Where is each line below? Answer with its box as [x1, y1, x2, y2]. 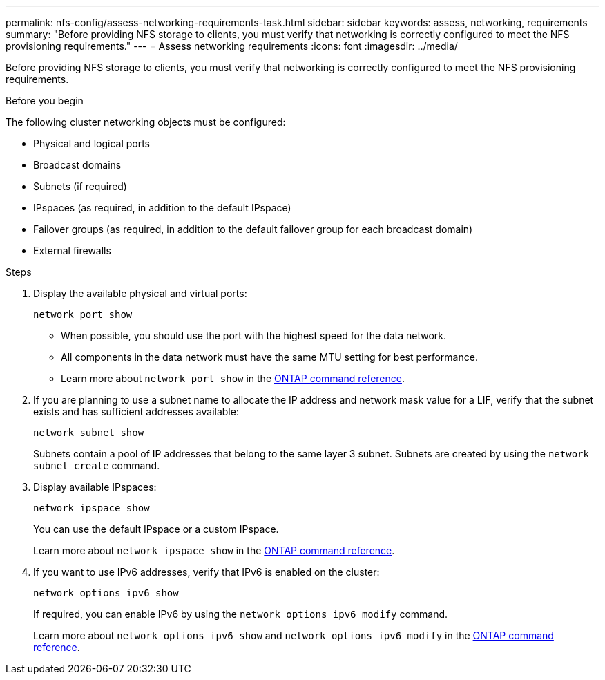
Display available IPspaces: [33, 481, 157, 493]
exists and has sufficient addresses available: [33, 406, 239, 417]
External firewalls [33, 245, 111, 256]
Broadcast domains [33, 159, 122, 171]
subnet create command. [33, 460, 160, 471]
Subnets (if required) [33, 180, 127, 192]
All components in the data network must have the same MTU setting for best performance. [61, 351, 478, 363]
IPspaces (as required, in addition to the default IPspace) [33, 202, 291, 214]
